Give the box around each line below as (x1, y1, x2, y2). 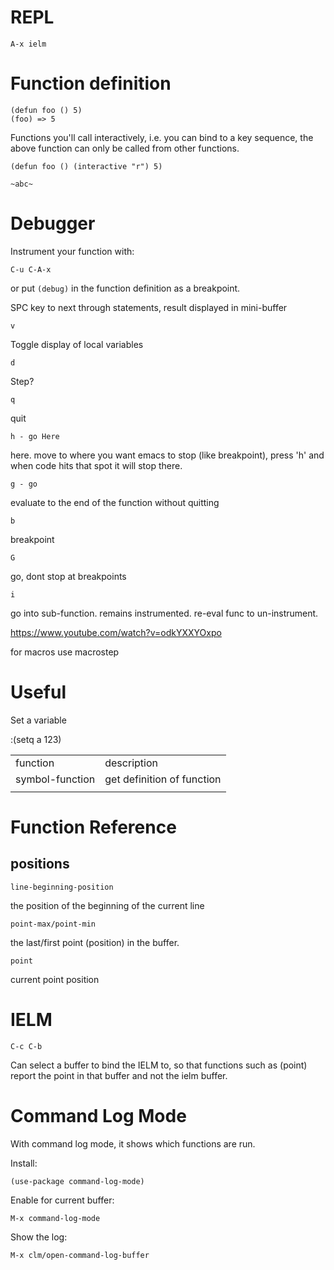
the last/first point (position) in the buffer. (10, 936, 180, 948)
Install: (10, 1157, 38, 1169)
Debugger (10, 212, 96, 235)
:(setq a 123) (10, 733, 62, 745)
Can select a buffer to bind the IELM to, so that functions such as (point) (10, 1059, 308, 1071)
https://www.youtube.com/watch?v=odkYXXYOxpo (10, 626, 222, 638)
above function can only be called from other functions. (10, 142, 240, 154)
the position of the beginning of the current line (10, 899, 205, 911)
